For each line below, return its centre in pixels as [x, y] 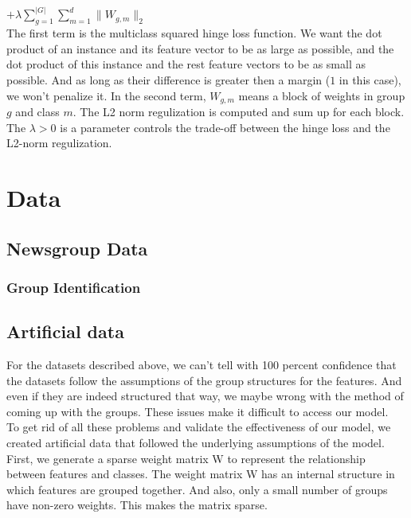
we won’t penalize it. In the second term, [106, 95]
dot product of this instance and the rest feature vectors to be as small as [186, 64]
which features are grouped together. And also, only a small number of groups [197, 489]
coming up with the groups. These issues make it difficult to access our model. [198, 411]
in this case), [370, 80]
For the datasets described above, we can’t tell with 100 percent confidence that [202, 365]
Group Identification [74, 287]
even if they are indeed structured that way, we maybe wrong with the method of [205, 396]
